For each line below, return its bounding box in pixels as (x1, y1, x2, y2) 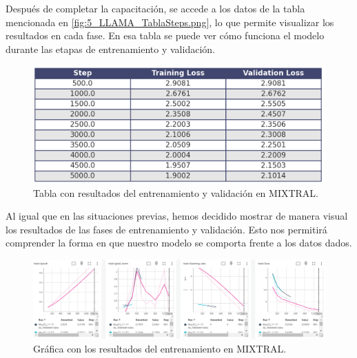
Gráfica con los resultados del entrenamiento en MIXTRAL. (33, 341, 287, 356)
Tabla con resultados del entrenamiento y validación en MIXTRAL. (33, 185, 319, 200)
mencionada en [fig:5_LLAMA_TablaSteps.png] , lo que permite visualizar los (6, 14, 334, 29)
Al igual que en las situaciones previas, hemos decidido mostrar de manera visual (6, 209, 348, 223)
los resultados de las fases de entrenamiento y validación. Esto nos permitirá (6, 222, 327, 236)
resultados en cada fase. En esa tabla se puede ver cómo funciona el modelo (6, 28, 325, 43)
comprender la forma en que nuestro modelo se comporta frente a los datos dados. (6, 235, 352, 250)
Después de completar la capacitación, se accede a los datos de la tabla (6, 1, 305, 15)
